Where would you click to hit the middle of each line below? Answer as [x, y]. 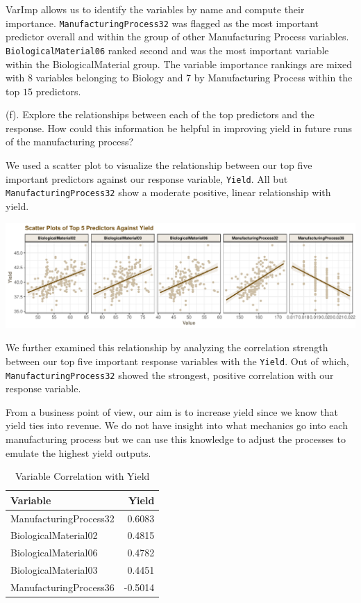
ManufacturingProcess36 [62, 587]
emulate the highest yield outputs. [78, 452]
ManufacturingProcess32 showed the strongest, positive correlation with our [170, 375]
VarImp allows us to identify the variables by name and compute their [155, 9]
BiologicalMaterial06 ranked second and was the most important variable [167, 50]
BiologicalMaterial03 [54, 570]
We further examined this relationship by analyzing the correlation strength [167, 347]
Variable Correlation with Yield [82, 476]
